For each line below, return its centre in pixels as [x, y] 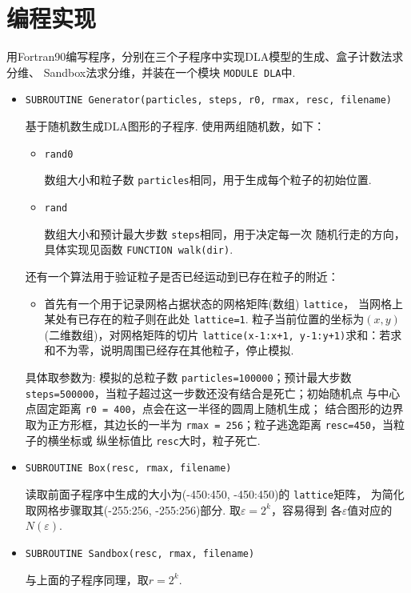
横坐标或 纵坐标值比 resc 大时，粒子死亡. [154, 440]
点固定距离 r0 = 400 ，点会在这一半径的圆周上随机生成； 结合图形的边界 [214, 409]
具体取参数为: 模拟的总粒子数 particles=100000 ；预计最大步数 [188, 377]
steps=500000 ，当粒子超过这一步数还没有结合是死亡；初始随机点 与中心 [213, 393]
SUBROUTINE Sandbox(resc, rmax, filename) [140, 553]
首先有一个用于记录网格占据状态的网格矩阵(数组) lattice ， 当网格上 [223, 303]
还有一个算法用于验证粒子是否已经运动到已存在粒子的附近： [182, 276]
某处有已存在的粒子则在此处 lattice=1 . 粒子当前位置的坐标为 [204, 319]
